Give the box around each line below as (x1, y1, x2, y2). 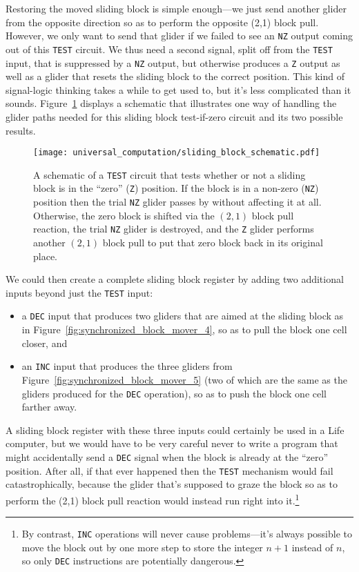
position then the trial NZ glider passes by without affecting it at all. (33, 195, 322, 209)
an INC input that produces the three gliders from (21, 359, 233, 373)
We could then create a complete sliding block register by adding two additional (6, 272, 344, 286)
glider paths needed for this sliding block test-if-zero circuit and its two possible (6, 109, 343, 124)
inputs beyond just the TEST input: (6, 285, 153, 299)
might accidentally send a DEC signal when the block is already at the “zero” (6, 449, 329, 464)
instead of (291, 540, 333, 554)
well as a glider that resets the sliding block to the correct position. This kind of (6, 69, 345, 83)
